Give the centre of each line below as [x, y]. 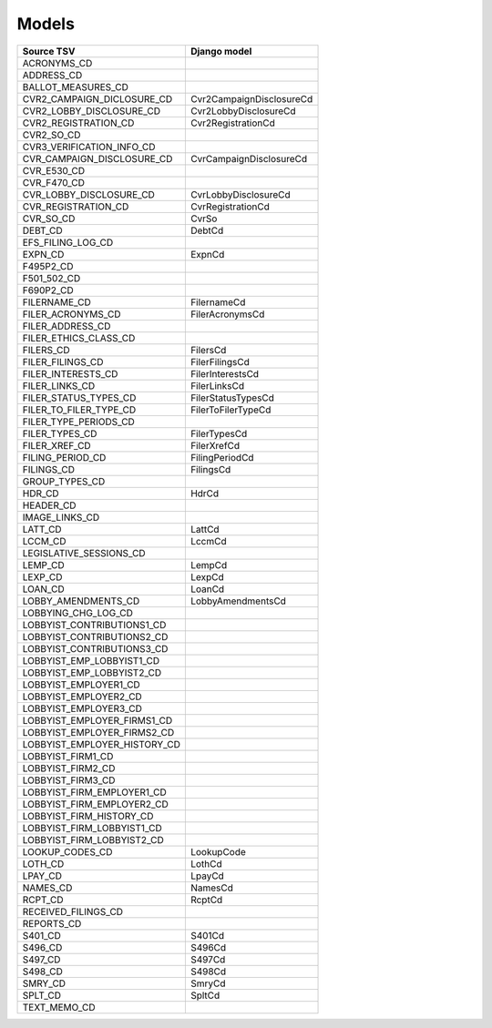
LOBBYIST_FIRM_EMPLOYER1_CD [95, 792]
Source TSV [49, 51]
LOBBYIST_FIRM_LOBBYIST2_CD [93, 840]
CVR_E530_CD [54, 170]
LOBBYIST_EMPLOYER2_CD [82, 697]
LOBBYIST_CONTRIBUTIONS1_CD [94, 625]
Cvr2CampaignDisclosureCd [251, 98]
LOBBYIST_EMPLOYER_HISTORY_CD [102, 744]
